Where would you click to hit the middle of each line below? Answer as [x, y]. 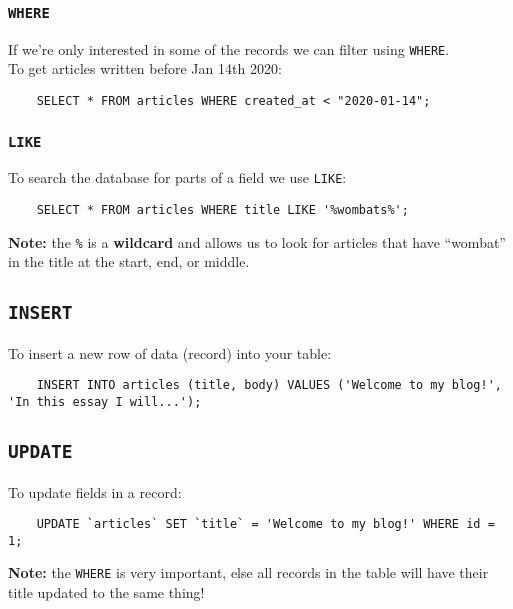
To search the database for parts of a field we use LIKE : [177, 177]
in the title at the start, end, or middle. [129, 261]
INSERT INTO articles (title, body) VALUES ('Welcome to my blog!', [269, 385]
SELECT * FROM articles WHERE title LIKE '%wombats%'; [222, 210]
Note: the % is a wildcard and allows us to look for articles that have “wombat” [257, 241]
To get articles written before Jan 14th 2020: [145, 68]
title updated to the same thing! [106, 592]
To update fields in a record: [95, 491]
